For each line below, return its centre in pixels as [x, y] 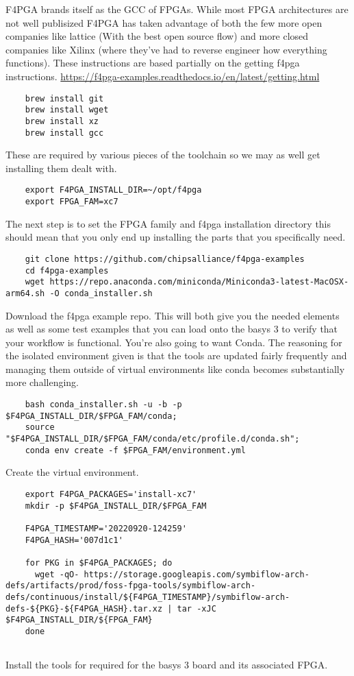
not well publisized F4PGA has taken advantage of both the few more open [164, 22]
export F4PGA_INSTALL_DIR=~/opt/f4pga [113, 190]
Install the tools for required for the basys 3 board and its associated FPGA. [167, 665]
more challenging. [42, 382]
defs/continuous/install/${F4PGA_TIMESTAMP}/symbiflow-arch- [148, 597]
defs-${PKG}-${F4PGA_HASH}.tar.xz [84, 608]
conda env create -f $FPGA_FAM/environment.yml [135, 450]
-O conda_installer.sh [101, 293]
